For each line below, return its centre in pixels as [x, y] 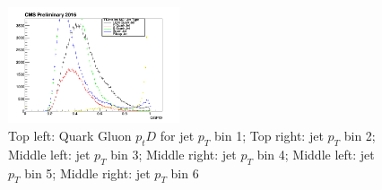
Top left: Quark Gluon [70, 135]
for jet [177, 135]
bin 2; [360, 135]
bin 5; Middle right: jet [87, 173]
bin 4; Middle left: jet [316, 154]
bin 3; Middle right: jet [174, 154]
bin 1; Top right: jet [269, 135]
